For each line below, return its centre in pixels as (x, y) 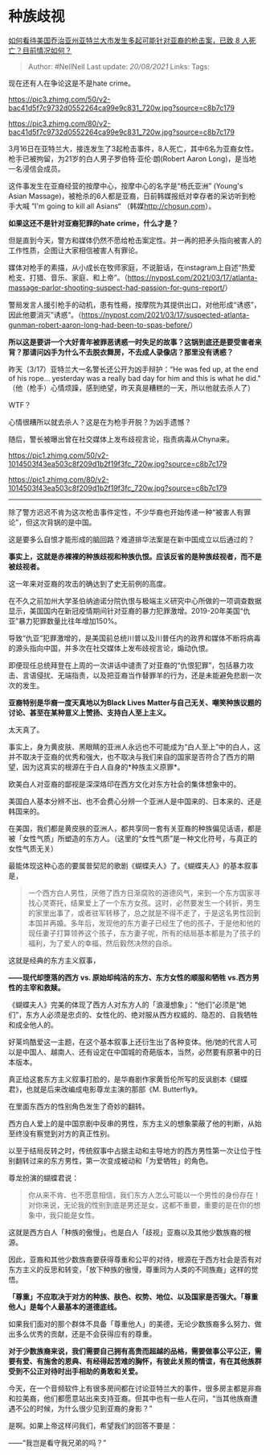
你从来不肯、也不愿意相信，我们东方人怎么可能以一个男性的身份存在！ (144, 1195)
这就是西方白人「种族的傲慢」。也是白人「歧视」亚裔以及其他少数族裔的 (126, 1232)
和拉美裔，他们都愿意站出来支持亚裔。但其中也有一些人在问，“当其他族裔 (130, 1398)
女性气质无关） (33, 848)
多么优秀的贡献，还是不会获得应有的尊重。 (86, 1333)
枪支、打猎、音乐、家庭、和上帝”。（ (68, 277)
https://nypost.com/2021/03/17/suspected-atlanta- (166, 314)
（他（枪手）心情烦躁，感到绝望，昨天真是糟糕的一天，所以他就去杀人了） (131, 388)
